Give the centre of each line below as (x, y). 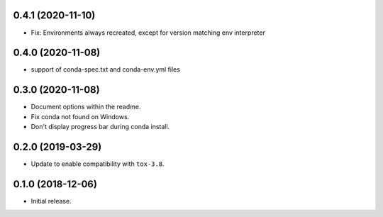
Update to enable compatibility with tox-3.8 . (98, 164)
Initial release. (51, 201)
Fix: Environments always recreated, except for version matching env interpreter (148, 33)
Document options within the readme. (86, 107)
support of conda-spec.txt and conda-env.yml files (106, 69)
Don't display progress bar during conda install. (100, 127)
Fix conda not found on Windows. (80, 116)
